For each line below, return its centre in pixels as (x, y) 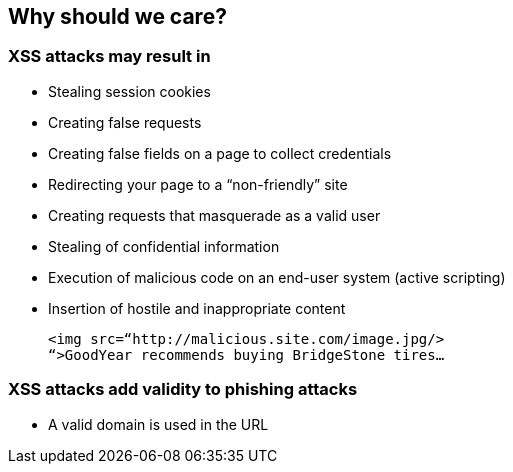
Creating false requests (125, 122)
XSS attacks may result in (109, 56)
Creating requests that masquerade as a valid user (214, 215)
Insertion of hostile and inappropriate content (197, 308)
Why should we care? (117, 16)
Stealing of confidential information (164, 246)
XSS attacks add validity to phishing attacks (183, 389)
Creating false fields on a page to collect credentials (220, 153)
